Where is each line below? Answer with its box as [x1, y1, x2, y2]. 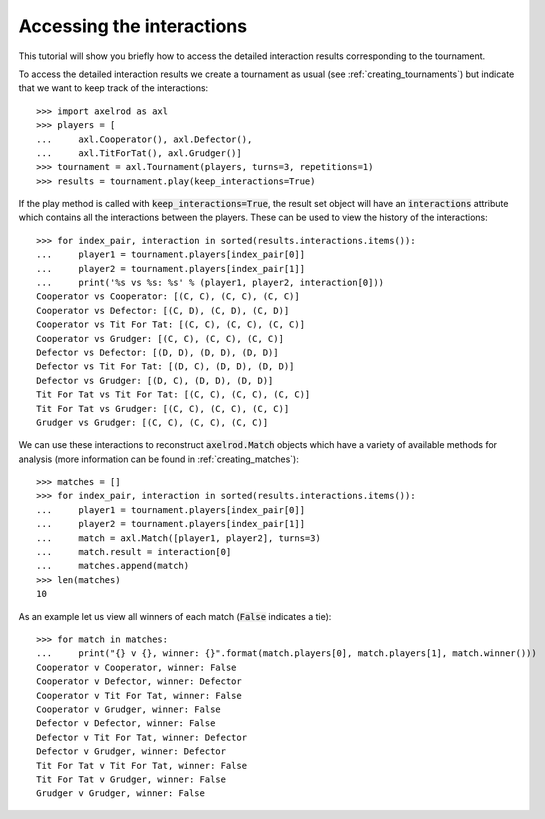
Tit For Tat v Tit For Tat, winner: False [36, 760, 248, 771]
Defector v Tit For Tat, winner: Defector [36, 731, 248, 743]
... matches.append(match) [36, 560, 190, 572]
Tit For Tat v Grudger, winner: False [36, 773, 227, 785]
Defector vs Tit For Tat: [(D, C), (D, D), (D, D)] [36, 361, 295, 372]
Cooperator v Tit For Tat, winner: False [36, 690, 242, 701]
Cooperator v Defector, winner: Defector [36, 676, 242, 687]
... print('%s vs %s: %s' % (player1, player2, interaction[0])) [36, 277, 385, 289]
